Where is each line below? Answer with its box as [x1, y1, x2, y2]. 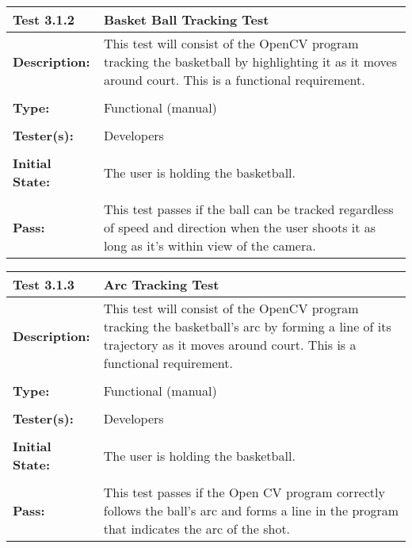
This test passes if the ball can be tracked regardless [103, 200, 394, 218]
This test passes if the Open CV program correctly [103, 483, 385, 501]
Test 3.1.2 [13, 10, 75, 29]
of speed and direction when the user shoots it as [103, 218, 376, 236]
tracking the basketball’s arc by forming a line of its [103, 317, 391, 335]
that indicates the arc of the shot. [103, 519, 291, 538]
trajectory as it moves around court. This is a [103, 335, 357, 354]
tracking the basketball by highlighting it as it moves [103, 52, 398, 71]
